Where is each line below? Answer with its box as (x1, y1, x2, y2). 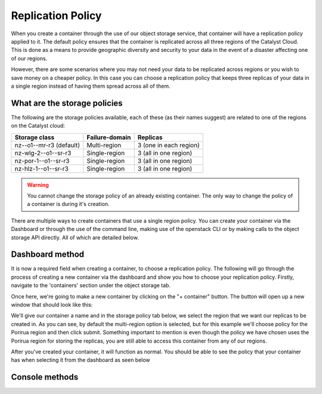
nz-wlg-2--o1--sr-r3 (14, 149, 72, 157)
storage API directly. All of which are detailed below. (11, 233, 140, 241)
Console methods (11, 372, 79, 382)
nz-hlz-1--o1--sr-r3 (14, 164, 69, 173)
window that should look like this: (11, 301, 93, 308)
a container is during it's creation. (27, 201, 110, 208)
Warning (27, 181, 49, 188)
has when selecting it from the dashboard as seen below (11, 356, 150, 364)
